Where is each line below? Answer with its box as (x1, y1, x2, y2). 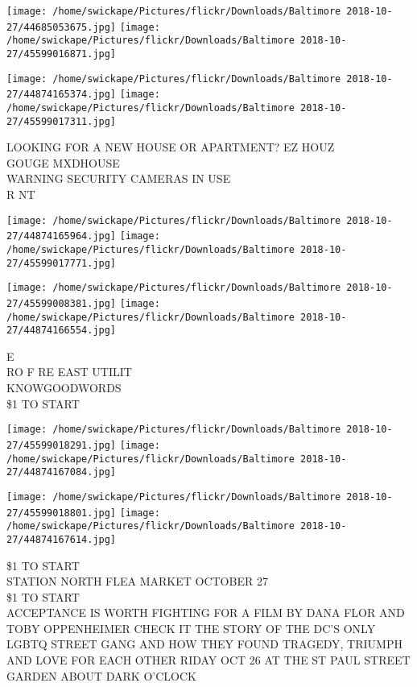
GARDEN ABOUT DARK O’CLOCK (6, 667, 196, 684)
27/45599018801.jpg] (6, 507, 117, 519)
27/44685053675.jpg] (6, 21, 117, 33)
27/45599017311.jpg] (6, 115, 117, 127)
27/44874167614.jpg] (6, 533, 117, 545)
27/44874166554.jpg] (6, 325, 117, 337)
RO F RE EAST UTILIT (6, 363, 132, 380)
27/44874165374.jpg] (6, 89, 117, 101)
